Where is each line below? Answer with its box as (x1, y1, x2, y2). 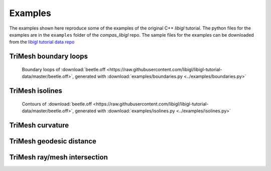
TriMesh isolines (9, 86, 63, 95)
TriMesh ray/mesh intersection (9, 153, 108, 161)
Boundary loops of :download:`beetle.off (22, 66, 106, 72)
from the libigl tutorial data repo (9, 39, 75, 45)
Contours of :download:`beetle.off (22, 101, 92, 107)
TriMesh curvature (9, 121, 69, 129)
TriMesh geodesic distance (9, 137, 96, 145)
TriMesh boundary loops (9, 52, 88, 61)
